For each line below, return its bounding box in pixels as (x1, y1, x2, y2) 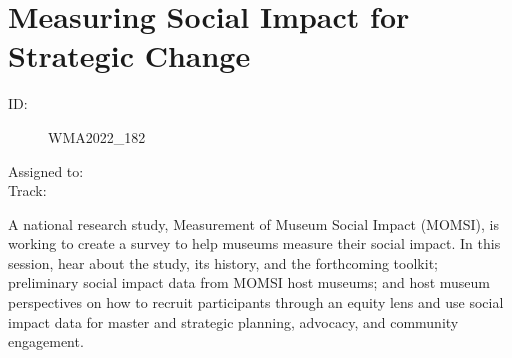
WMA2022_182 (48, 126, 146, 147)
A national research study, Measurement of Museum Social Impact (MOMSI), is (8, 213, 499, 234)
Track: (8, 180, 47, 201)
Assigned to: (8, 160, 84, 181)
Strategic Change (8, 35, 251, 76)
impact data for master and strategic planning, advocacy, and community (8, 311, 459, 332)
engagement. (8, 331, 84, 352)
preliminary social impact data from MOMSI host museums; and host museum (8, 272, 491, 293)
